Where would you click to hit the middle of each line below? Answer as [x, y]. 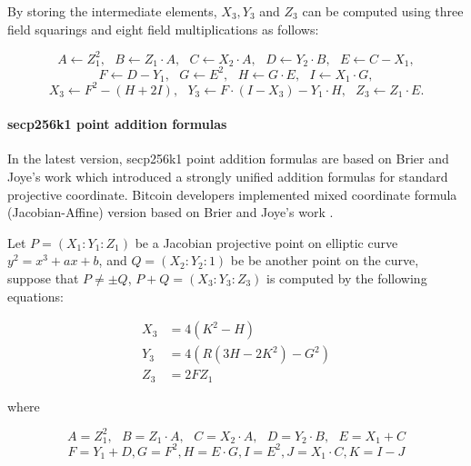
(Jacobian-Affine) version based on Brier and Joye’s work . [170, 212]
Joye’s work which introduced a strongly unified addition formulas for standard [228, 176]
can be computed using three [383, 11]
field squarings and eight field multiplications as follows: [163, 29]
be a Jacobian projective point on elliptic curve [266, 242]
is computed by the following [347, 278]
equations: [35, 296]
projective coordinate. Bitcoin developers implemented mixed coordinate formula [232, 194]
